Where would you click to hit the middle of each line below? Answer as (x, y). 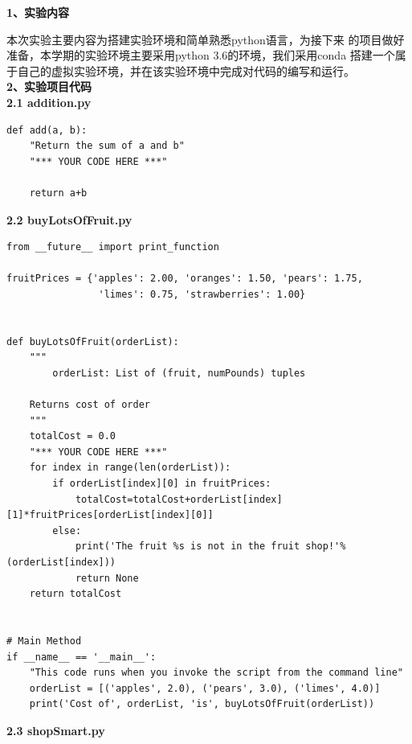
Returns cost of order (90, 405)
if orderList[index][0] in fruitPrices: (162, 484)
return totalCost (75, 594)
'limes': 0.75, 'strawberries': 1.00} (202, 294)
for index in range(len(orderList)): (130, 468)
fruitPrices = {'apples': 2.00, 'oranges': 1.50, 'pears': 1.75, (185, 279)
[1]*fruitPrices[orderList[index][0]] (110, 515)
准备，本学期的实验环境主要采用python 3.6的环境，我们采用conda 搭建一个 (201, 55)
